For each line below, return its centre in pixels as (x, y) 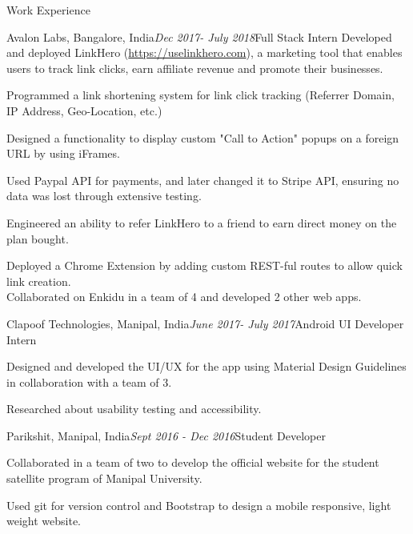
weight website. (44, 521)
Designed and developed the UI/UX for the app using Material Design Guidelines (206, 366)
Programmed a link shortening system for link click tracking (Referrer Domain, (200, 95)
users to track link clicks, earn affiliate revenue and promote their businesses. (195, 68)
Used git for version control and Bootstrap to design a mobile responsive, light (199, 505)
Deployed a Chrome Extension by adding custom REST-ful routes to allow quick (204, 265)
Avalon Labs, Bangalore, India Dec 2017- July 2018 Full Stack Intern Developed (199, 36)
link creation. (39, 281)
